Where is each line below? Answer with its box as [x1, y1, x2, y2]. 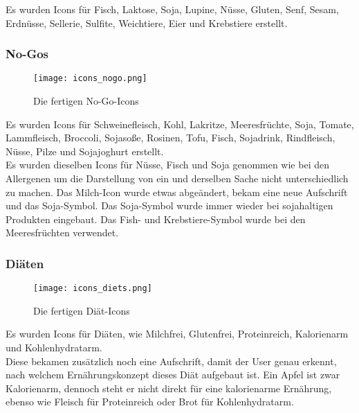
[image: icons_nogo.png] [33, 73, 147, 84]
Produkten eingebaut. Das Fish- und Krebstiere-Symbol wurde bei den [6, 211, 306, 226]
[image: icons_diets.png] [33, 283, 152, 294]
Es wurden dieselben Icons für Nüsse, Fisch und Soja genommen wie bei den [6, 157, 329, 172]
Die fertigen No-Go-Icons [33, 94, 139, 108]
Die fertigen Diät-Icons [33, 303, 130, 317]
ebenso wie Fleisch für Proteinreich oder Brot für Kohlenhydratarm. [6, 394, 294, 409]
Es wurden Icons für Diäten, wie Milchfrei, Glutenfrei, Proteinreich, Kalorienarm [6, 326, 349, 341]
